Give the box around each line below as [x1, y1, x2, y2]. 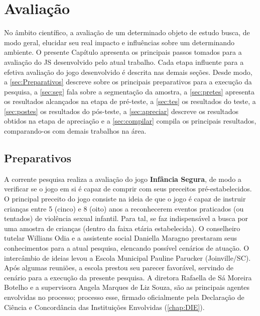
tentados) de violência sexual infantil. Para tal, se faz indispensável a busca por [4, 213, 248, 224]
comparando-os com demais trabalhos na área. [4, 126, 147, 136]
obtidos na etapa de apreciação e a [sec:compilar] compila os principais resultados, [4, 116, 256, 126]
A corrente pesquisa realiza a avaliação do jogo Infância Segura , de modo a [4, 173, 241, 184]
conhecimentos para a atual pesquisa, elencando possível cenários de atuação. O [4, 243, 249, 253]
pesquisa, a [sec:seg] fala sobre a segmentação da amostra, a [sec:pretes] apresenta [4, 86, 255, 96]
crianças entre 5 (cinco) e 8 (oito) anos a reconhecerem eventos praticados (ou [4, 203, 244, 214]
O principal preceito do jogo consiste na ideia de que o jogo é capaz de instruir [4, 193, 246, 204]
